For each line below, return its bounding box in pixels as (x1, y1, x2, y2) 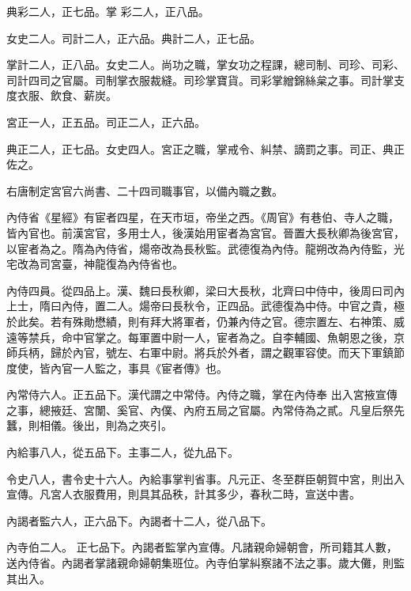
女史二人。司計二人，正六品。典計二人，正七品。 (6, 29, 261, 46)
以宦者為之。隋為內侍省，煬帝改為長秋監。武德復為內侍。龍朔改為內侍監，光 (6, 240, 405, 256)
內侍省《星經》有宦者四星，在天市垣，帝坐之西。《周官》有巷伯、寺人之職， (6, 209, 399, 225)
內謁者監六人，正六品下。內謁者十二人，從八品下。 (6, 512, 272, 528)
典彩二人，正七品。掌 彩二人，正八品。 (6, 3, 209, 19)
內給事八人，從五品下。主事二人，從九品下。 (6, 444, 239, 460)
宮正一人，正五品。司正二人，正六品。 (6, 113, 205, 130)
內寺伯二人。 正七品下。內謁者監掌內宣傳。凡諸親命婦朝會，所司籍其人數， (6, 539, 398, 555)
